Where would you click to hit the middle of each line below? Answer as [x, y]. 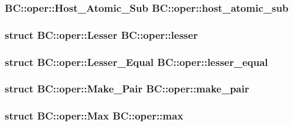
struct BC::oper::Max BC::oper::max [94, 116]
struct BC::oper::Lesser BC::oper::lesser [101, 34]
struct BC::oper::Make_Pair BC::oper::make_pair [127, 89]
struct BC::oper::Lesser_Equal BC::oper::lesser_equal [136, 62]
